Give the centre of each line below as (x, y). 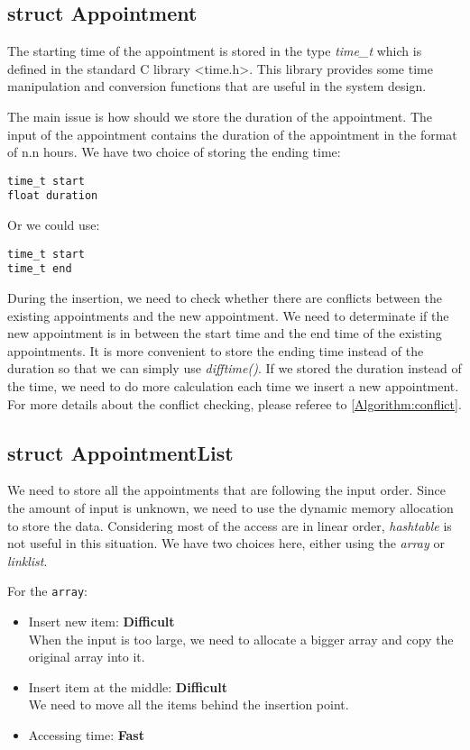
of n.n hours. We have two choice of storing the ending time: (174, 152)
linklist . (28, 560)
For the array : (47, 591)
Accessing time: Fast (86, 734)
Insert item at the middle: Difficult (128, 686)
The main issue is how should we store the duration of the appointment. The (220, 116)
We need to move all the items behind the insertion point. (189, 704)
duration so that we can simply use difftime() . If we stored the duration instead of (235, 368)
